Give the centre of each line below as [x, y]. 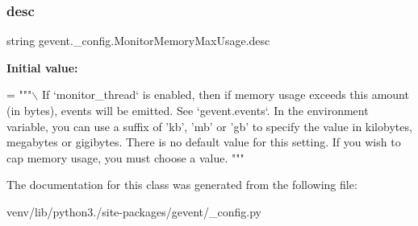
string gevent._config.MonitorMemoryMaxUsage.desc [138, 41]
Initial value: [42, 67]
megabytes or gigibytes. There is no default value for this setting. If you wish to [204, 142]
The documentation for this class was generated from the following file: [182, 185]
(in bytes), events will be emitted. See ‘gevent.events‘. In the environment [188, 110]
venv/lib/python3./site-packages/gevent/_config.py [134, 211]
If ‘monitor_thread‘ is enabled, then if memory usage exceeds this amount [225, 95]
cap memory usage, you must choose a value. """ [125, 157]
